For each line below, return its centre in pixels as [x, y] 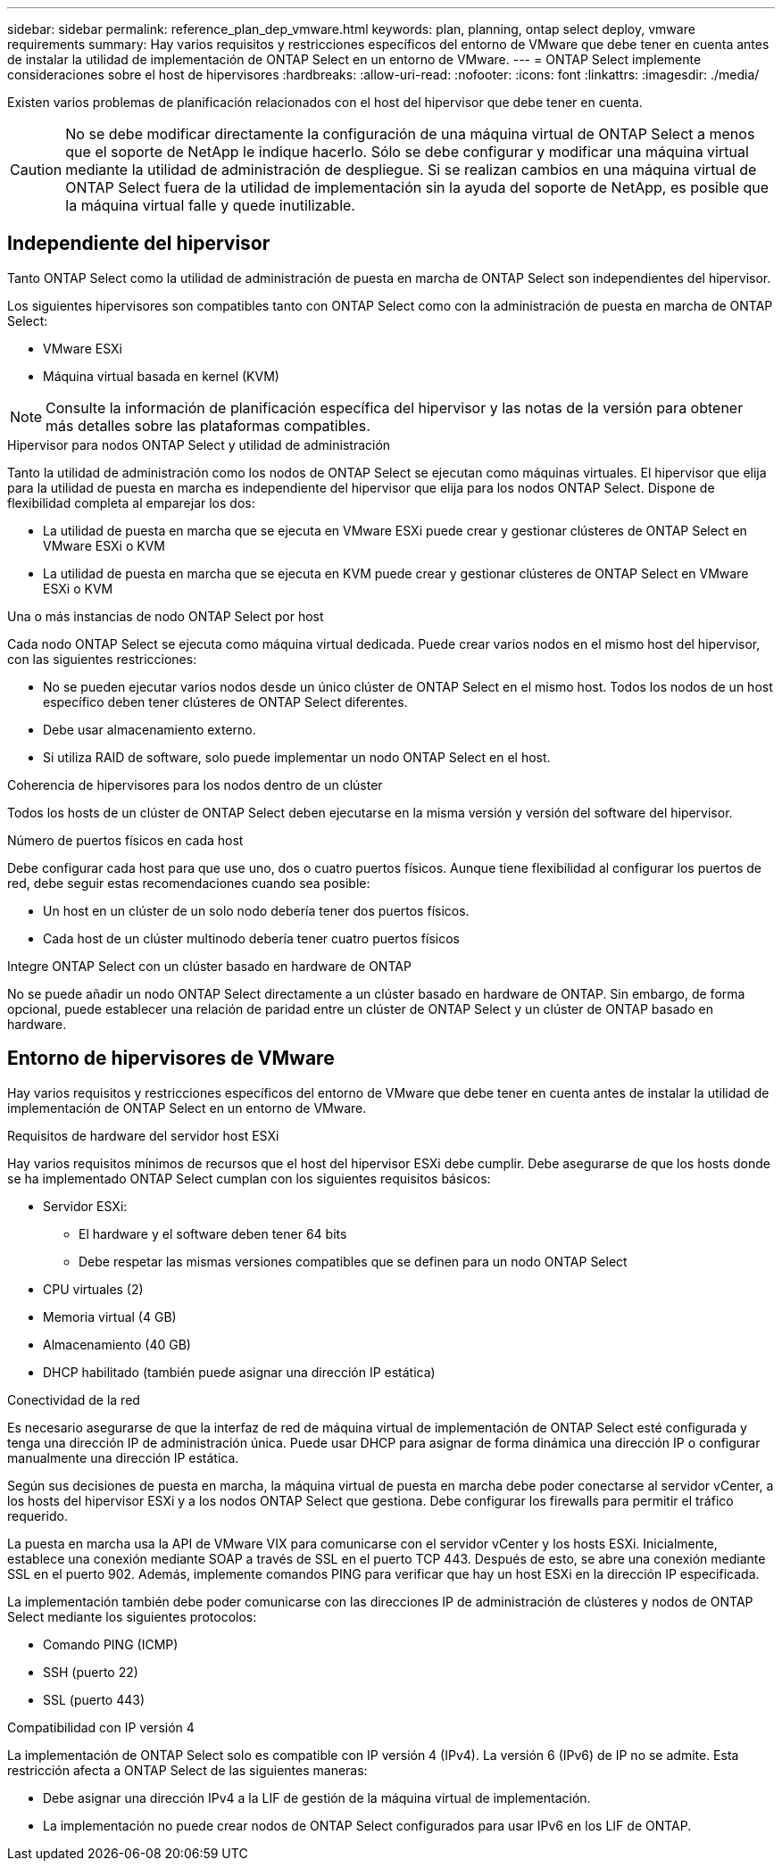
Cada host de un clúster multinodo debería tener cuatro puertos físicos [251, 938]
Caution [36, 170]
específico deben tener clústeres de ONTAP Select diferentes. [225, 702]
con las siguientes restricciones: [102, 659]
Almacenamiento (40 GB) [117, 1344]
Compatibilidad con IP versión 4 [101, 1727]
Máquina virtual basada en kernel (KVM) [161, 376]
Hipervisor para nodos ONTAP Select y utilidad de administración [199, 444]
